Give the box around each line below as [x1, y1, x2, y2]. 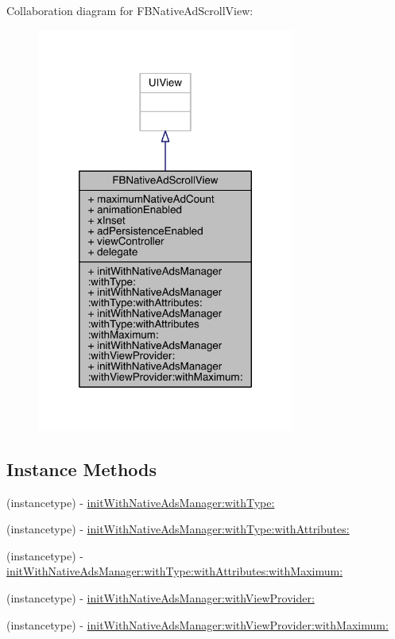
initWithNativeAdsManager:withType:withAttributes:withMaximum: [6, 563, 343, 579]
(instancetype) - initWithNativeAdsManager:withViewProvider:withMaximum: [6, 616, 389, 633]
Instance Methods [6, 456, 157, 481]
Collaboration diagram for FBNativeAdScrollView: [6, 2, 254, 18]
